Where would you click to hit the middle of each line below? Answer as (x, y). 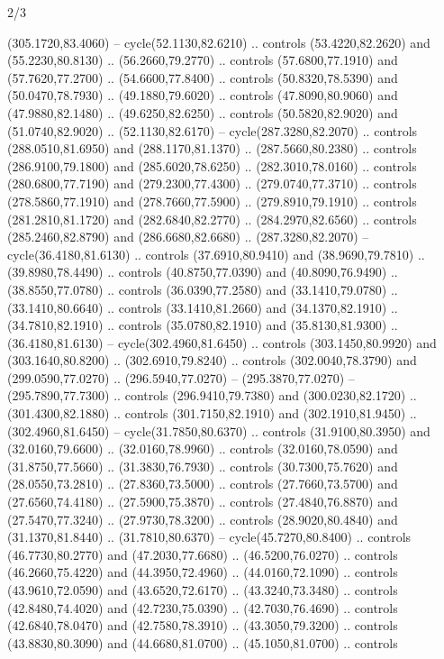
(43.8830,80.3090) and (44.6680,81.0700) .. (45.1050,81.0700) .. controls (203, 642)
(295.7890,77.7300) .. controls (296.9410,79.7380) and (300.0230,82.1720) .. (212, 395)
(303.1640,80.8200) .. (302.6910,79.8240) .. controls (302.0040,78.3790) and (212, 360)
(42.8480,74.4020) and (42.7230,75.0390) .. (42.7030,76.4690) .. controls (203, 607)
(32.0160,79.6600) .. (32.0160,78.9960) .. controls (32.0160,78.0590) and (203, 448)
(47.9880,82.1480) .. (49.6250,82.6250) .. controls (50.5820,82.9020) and (203, 112)
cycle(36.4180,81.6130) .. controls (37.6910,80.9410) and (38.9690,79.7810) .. (216, 254)
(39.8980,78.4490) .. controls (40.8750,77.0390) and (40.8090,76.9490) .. (203, 272)
